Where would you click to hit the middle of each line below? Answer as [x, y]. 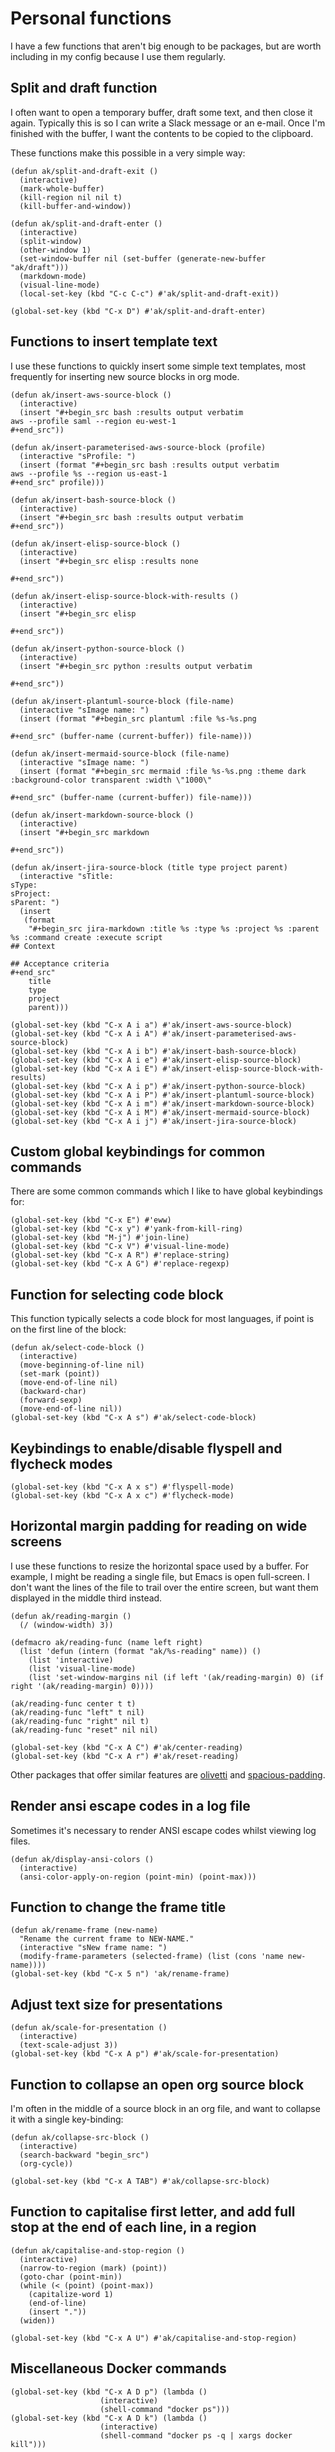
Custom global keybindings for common [138, 1151]
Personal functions [91, 18]
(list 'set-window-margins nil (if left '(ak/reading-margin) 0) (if [176, 1677]
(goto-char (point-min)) [71, 2277]
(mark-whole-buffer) [62, 188]
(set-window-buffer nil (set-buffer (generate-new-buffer [143, 258]
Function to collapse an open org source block [157, 2084]
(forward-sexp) [51, 1400]
